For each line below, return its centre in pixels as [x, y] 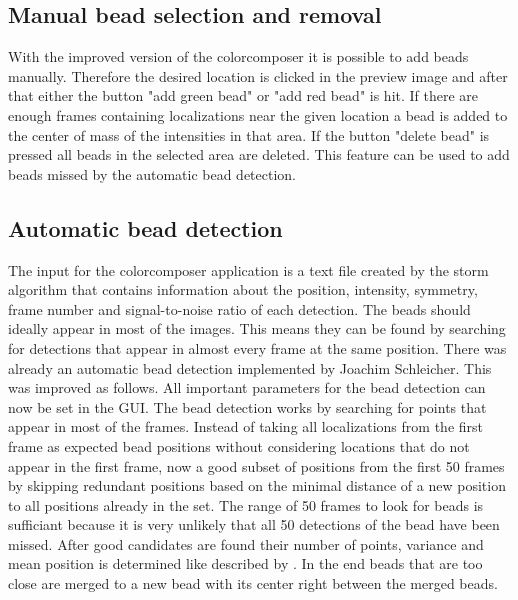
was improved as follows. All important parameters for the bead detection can [247, 387]
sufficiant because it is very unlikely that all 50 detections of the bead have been [254, 524]
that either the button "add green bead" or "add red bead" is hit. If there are [243, 95]
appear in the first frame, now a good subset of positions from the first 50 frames [256, 465]
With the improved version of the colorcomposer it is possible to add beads [238, 56]
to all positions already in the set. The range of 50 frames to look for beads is [246, 504]
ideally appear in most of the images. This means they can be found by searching [257, 328]
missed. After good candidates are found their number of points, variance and [246, 543]
